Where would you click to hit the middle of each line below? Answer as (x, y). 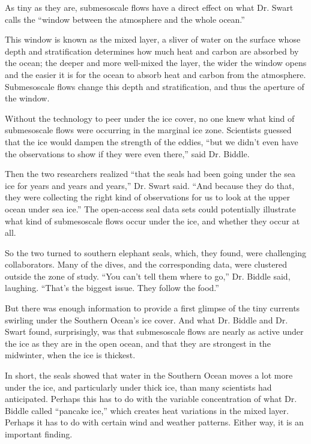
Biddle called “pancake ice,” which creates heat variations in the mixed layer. (147, 410)
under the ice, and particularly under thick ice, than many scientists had (138, 387)
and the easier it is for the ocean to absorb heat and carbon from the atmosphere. (155, 74)
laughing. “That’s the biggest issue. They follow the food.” (112, 288)
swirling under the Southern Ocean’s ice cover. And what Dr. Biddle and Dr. (146, 319)
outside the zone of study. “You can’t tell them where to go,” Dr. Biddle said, (148, 276)
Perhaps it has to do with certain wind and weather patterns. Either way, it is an (154, 422)
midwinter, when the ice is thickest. (70, 355)
